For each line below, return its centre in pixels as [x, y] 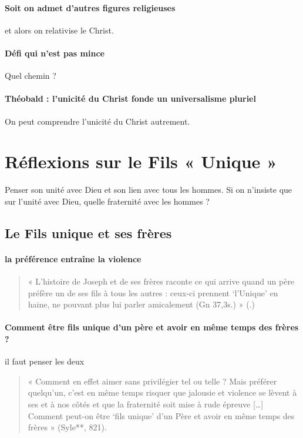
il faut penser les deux [45, 361]
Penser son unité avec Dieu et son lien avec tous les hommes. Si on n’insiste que [149, 190]
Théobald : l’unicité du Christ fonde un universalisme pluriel [130, 98]
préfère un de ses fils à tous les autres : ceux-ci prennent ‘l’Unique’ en [153, 292]
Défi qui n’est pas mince [55, 53]
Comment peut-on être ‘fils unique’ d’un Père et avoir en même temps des [161, 415]
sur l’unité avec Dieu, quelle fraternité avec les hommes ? [107, 201]
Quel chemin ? [31, 76]
